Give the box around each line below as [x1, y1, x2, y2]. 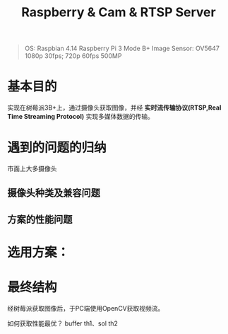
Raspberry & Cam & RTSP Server [20, 4, 217, 21]
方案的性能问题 [7, 213, 73, 225]
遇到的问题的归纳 [7, 139, 107, 156]
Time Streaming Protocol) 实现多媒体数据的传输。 [7, 113, 154, 121]
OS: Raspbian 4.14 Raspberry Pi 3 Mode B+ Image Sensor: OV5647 [24, 44, 220, 53]
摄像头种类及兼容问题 [7, 187, 100, 199]
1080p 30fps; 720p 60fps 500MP [24, 52, 122, 60]
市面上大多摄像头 [7, 164, 57, 173]
